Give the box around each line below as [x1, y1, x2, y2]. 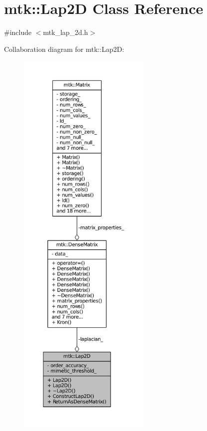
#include [4, 27, 32, 37]
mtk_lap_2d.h [43, 27, 88, 37]
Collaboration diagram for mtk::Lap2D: [4, 43, 124, 54]
